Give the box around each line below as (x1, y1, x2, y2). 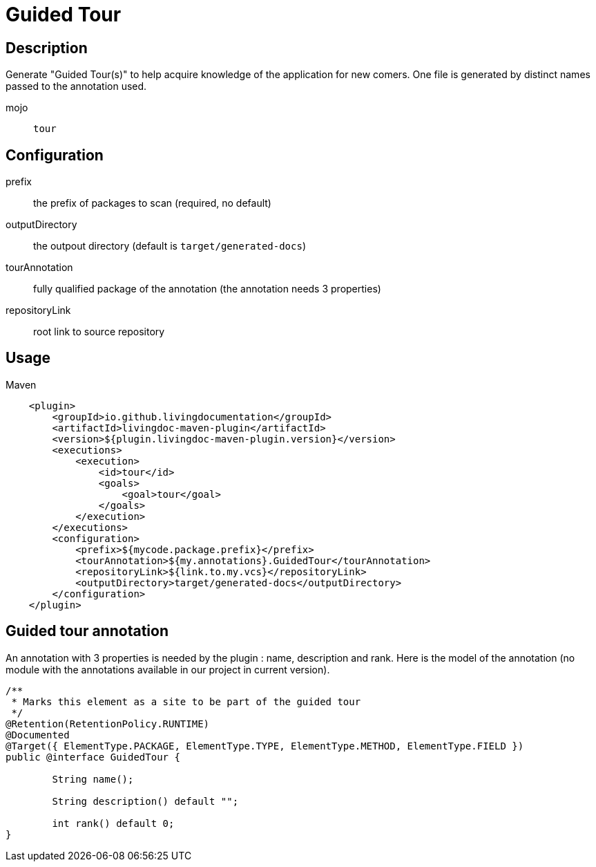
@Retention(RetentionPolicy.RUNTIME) (6, 718, 210, 729)
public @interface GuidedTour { (6, 751, 180, 763)
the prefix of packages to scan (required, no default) (33, 197, 271, 209)
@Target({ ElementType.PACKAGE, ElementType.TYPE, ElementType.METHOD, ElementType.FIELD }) (6, 740, 524, 752)
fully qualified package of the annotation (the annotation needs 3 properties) (33, 283, 381, 295)
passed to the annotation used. (6, 80, 147, 93)
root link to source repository (33, 326, 165, 338)
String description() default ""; (52, 795, 239, 807)
